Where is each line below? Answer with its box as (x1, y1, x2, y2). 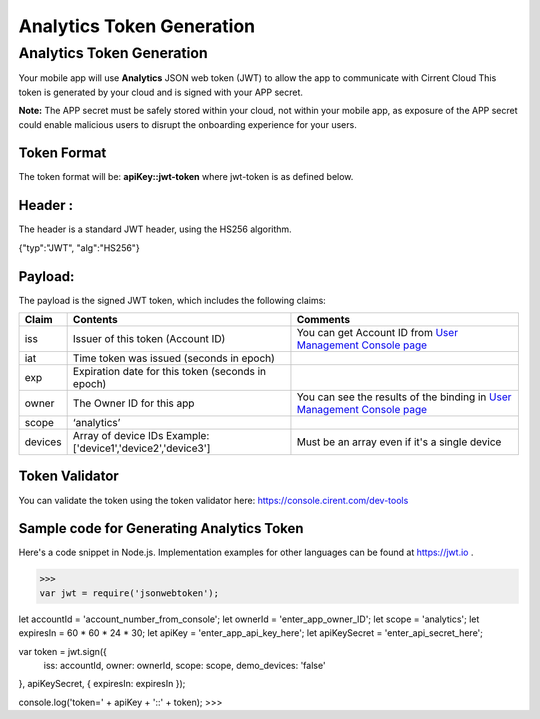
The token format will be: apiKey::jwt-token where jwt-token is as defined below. (18, 171, 354, 183)
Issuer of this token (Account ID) (72, 332, 226, 346)
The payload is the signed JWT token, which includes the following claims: (18, 294, 327, 306)
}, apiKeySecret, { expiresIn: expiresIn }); (18, 678, 186, 690)
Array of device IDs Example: (72, 429, 210, 443)
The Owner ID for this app (72, 396, 195, 410)
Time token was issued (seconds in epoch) (72, 351, 275, 365)
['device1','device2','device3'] (72, 441, 211, 455)
